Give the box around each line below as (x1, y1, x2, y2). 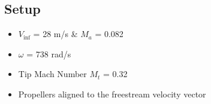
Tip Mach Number (18, 68, 87, 80)
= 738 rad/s (26, 47, 71, 60)
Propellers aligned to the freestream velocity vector (18, 87, 206, 100)
